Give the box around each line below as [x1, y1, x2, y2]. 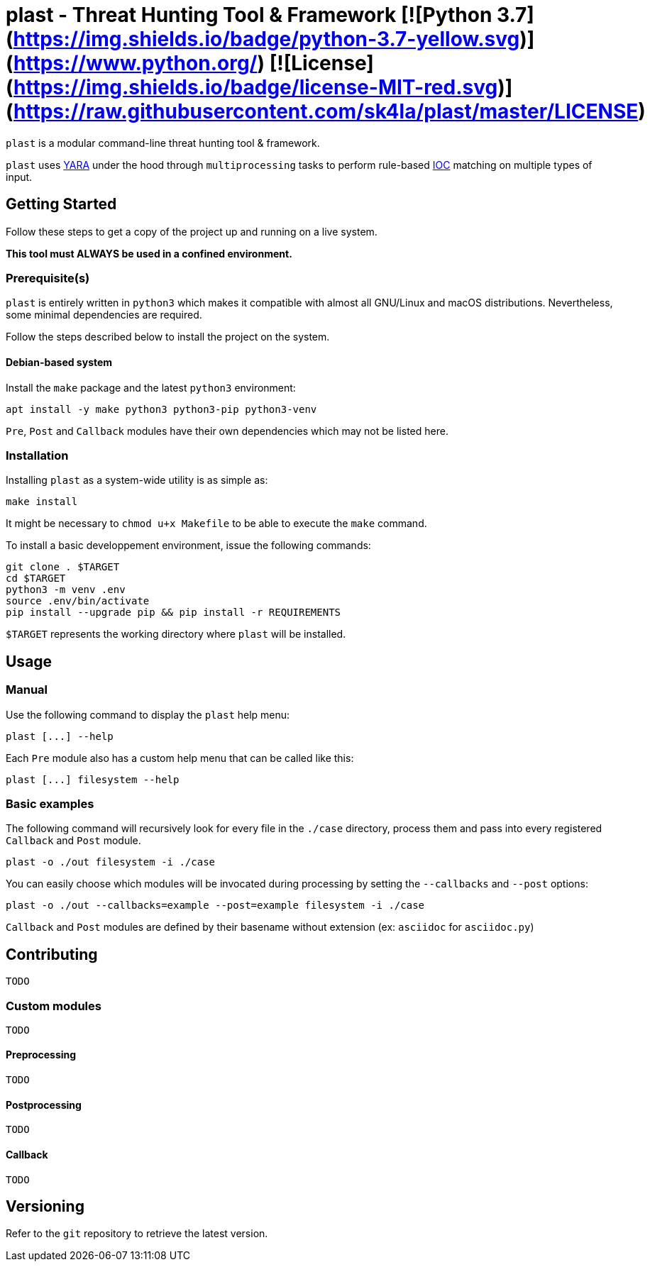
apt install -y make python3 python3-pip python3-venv [6, 403, 317, 415]
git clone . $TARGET [6, 561, 120, 573]
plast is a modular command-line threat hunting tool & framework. [6, 136, 320, 149]
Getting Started [6, 195, 117, 214]
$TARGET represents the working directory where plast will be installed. [6, 628, 346, 641]
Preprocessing [6, 1049, 77, 1061]
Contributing [6, 945, 98, 963]
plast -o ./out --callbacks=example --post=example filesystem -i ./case [6, 900, 425, 912]
